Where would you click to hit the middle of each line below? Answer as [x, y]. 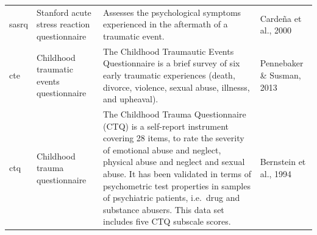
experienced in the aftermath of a [165, 24]
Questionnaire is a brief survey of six [171, 63]
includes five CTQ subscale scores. [167, 221]
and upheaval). [130, 99]
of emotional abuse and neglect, [162, 149]
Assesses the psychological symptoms [172, 12]
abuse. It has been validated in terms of [177, 173]
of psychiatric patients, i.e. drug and [171, 198]
